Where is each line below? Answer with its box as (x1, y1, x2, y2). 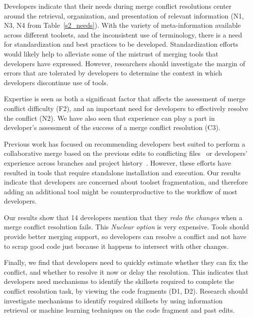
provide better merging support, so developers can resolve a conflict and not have (4, 231, 247, 242)
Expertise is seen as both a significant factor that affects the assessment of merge (4, 94, 246, 104)
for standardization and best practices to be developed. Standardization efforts (4, 39, 238, 49)
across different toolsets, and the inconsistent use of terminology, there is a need (4, 29, 242, 39)
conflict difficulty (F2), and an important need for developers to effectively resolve (4, 103, 248, 113)
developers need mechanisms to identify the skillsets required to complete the (4, 276, 235, 286)
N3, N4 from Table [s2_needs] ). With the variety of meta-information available (4, 20, 241, 30)
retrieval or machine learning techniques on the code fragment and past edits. (4, 305, 235, 315)
